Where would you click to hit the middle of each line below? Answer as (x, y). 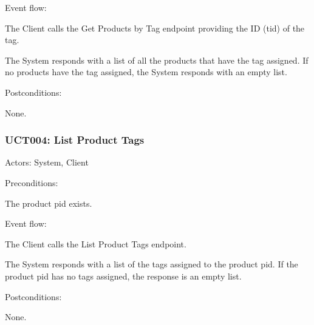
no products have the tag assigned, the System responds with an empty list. (146, 72)
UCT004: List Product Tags (75, 140)
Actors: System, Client (47, 162)
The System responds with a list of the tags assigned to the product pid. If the (152, 264)
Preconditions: (32, 182)
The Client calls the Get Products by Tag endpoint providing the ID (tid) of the (155, 28)
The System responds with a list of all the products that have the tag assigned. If (157, 60)
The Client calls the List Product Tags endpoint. (96, 243)
